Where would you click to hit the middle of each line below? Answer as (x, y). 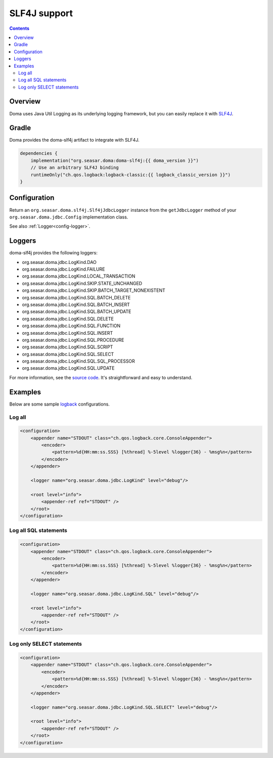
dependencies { (39, 153)
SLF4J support (41, 13)
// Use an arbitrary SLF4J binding (75, 168)
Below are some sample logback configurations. (59, 404)
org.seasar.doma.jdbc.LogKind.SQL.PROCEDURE (73, 340)
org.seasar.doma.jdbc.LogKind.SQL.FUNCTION (71, 326)
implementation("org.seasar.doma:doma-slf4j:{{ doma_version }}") (115, 160)
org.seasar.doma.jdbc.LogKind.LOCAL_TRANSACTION (79, 276)
